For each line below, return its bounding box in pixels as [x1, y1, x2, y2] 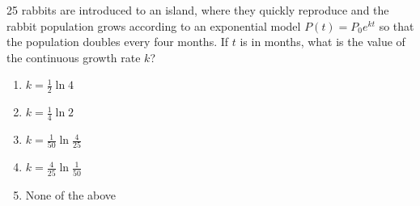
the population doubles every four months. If [6, 33, 229, 50]
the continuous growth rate [6, 48, 141, 65]
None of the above [25, 186, 117, 203]
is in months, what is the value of [240, 33, 405, 50]
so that [379, 17, 414, 34]
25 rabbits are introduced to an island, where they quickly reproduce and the [6, 2, 389, 18]
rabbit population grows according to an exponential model [6, 17, 301, 34]
